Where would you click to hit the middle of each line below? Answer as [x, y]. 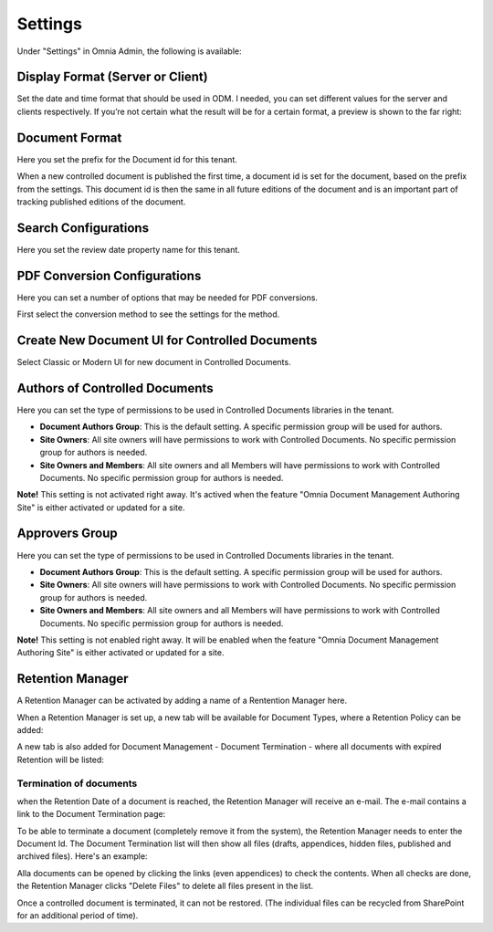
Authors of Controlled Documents [115, 388]
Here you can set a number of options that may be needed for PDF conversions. [168, 298]
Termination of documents [77, 783]
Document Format [69, 137]
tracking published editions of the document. [101, 202]
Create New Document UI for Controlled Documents [167, 340]
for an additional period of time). [78, 916]
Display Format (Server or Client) [113, 77]
